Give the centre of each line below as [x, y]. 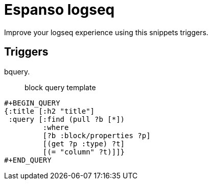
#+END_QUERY [28, 160]
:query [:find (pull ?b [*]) [67, 119]
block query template [60, 87]
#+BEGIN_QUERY [32, 103]
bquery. [17, 71]
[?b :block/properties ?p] [97, 135]
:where [56, 127]
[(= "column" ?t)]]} [84, 152]
